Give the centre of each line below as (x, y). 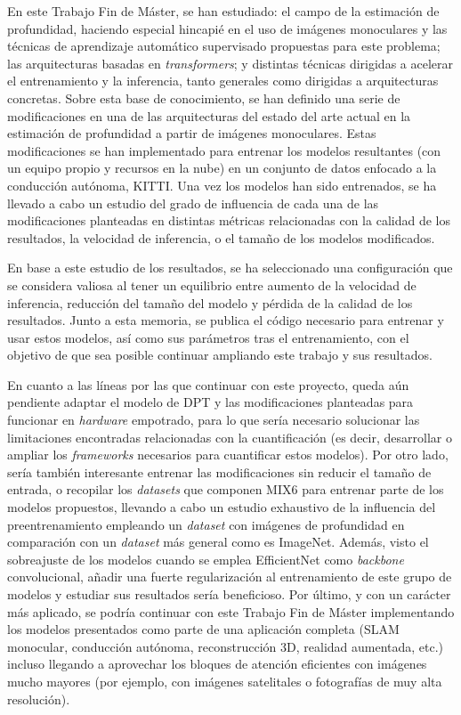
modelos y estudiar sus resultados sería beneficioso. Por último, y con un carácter (229, 594)
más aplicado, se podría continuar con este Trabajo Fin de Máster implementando (231, 611)
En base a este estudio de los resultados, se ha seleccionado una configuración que (230, 268)
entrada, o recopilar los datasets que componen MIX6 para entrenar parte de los (226, 489)
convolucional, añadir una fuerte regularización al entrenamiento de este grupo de (230, 577)
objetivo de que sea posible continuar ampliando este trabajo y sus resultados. (220, 355)
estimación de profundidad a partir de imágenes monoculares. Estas (192, 133)
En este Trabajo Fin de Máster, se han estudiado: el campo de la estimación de (223, 11)
